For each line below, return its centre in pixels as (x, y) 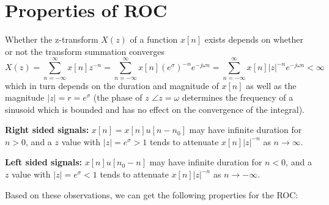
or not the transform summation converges (85, 51)
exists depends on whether (254, 39)
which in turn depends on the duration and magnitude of (112, 85)
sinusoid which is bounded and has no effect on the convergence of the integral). (155, 109)
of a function (154, 39)
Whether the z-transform (52, 39)
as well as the (271, 85)
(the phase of (118, 97)
